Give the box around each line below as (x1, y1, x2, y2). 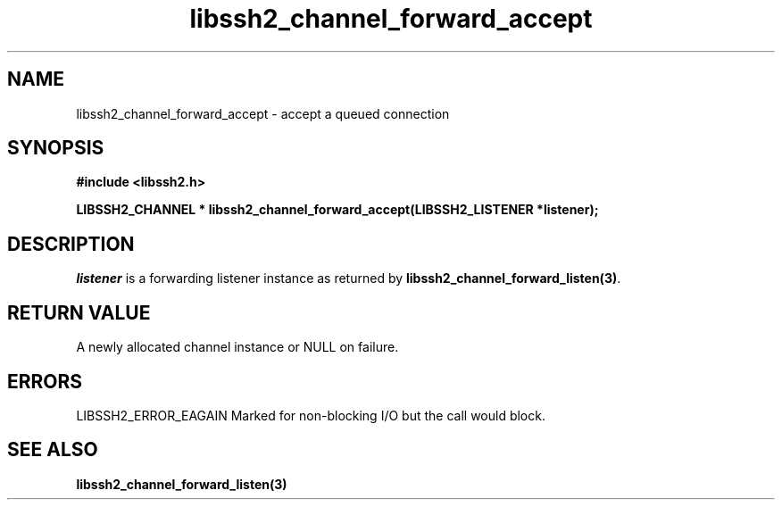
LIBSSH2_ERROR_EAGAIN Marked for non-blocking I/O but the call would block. (76, 407, 545, 423)
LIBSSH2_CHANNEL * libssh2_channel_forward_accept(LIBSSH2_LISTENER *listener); (76, 202, 599, 218)
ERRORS (7, 370, 83, 393)
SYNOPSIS (7, 137, 104, 160)
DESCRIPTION (7, 232, 135, 255)
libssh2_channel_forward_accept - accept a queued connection (76, 105, 450, 121)
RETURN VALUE (7, 301, 151, 324)
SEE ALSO (7, 438, 98, 461)
